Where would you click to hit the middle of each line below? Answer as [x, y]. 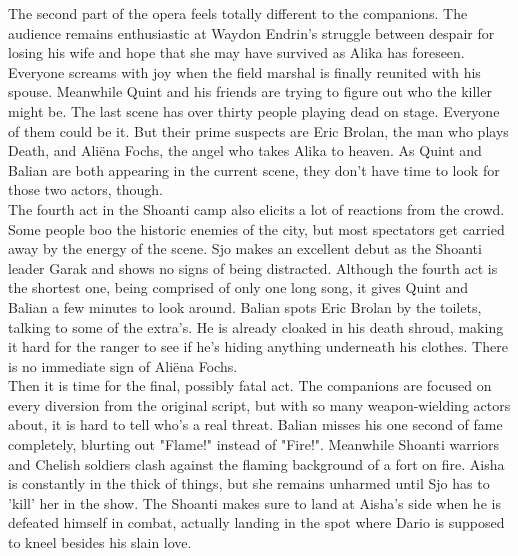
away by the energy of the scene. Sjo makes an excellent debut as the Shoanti [245, 248]
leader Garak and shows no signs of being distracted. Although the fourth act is [253, 267]
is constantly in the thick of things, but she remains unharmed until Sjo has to [249, 483]
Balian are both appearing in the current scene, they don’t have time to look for [254, 169]
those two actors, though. [85, 189]
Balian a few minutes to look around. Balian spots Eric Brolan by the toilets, [245, 306]
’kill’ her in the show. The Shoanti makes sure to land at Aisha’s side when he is [254, 502]
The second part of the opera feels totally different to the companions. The [238, 13]
